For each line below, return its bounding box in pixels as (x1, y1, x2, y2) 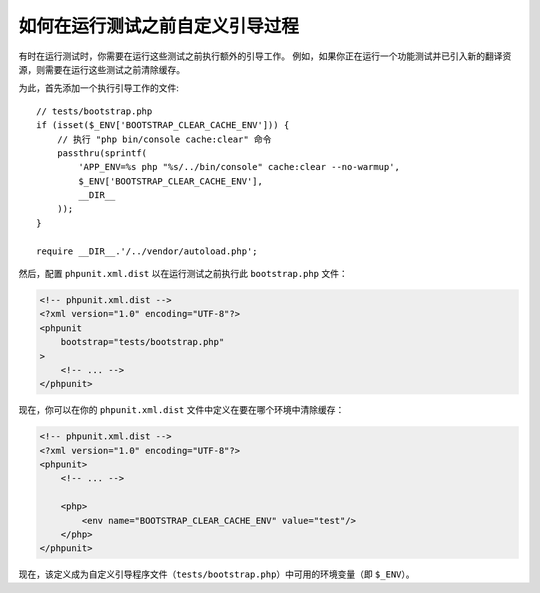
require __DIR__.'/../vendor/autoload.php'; (36, 245, 259, 257)
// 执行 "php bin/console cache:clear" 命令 (56, 133, 272, 145)
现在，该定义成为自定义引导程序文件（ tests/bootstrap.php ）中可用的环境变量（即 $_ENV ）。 (18, 568, 415, 580)
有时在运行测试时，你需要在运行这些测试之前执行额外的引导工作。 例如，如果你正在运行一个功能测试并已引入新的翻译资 (18, 50, 512, 62)
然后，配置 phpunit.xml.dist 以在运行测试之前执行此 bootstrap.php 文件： (18, 268, 349, 280)
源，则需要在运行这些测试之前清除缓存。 (18, 63, 185, 75)
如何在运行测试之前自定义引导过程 (18, 15, 300, 37)
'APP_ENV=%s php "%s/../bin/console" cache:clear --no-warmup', (78, 161, 400, 173)
